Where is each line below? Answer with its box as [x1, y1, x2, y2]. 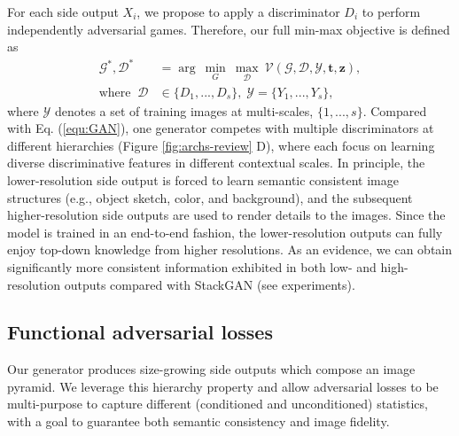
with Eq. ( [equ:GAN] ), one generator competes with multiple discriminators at [7, 119, 434, 137]
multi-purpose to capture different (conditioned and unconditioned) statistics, [7, 394, 428, 413]
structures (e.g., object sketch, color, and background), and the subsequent [7, 188, 413, 206]
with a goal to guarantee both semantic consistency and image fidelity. [7, 412, 390, 431]
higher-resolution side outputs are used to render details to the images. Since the [7, 206, 446, 224]
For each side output [7, 3, 119, 20]
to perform [362, 3, 421, 20]
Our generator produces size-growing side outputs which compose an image [7, 360, 416, 378]
